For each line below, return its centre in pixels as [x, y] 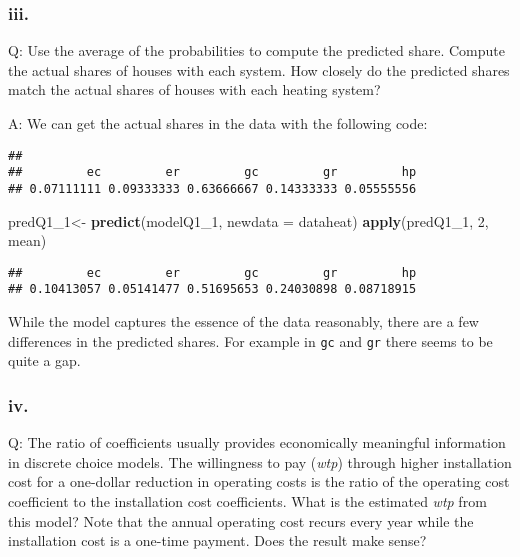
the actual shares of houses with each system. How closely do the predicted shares [259, 69]
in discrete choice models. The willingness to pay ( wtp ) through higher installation [260, 461]
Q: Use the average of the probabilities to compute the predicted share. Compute [256, 50]
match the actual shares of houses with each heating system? [194, 89]
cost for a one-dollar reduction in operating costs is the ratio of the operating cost [259, 481]
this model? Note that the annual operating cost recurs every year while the [241, 520]
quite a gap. [44, 360]
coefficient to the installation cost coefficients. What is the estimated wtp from [247, 500]
